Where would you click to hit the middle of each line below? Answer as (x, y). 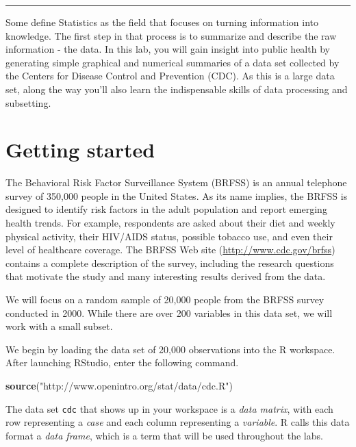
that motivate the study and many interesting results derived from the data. (166, 276)
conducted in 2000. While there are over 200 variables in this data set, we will (169, 312)
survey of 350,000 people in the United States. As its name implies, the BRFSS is (177, 195)
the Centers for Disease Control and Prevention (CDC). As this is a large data (170, 76)
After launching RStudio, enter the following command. (122, 362)
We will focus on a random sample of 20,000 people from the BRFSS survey (165, 299)
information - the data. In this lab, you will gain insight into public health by (168, 49)
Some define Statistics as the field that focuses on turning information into (162, 22)
